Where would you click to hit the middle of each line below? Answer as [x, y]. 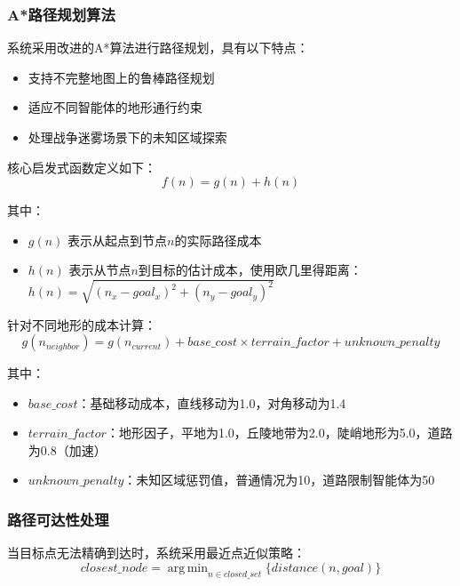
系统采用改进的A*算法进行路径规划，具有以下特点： [158, 48]
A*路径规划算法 [61, 14]
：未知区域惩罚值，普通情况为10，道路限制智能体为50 [279, 480]
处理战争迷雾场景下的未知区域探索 [127, 137]
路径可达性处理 [58, 519]
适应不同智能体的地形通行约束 [115, 107]
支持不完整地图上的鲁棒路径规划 [121, 77]
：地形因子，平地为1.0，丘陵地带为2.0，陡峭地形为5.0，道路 [279, 433]
